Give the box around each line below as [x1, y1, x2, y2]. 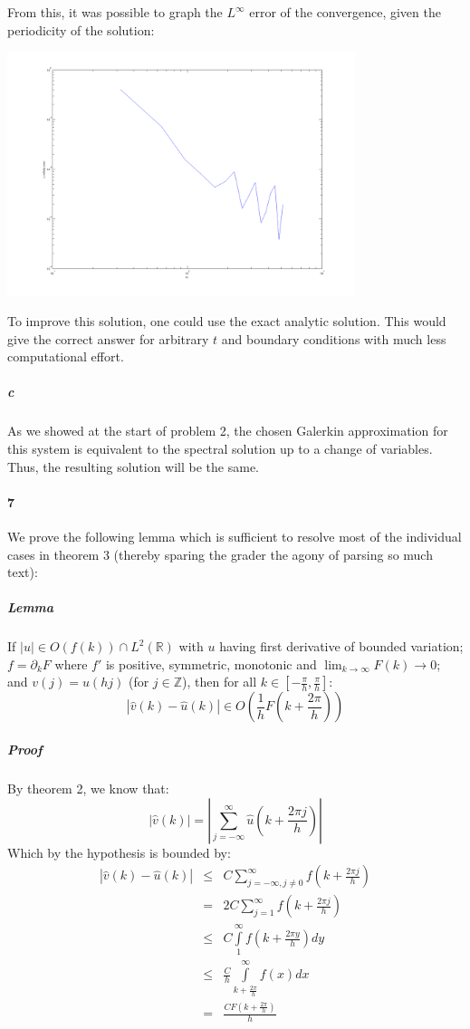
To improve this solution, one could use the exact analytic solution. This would [7, 312, 446, 331]
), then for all [182, 672, 257, 691]
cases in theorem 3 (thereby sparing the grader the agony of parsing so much [7, 544, 433, 563]
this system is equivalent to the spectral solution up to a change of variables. [7, 438, 433, 457]
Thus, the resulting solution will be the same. [7, 457, 260, 476]
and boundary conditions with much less [221, 329, 446, 348]
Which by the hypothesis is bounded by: [7, 842, 231, 861]
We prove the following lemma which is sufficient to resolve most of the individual [7, 526, 462, 545]
